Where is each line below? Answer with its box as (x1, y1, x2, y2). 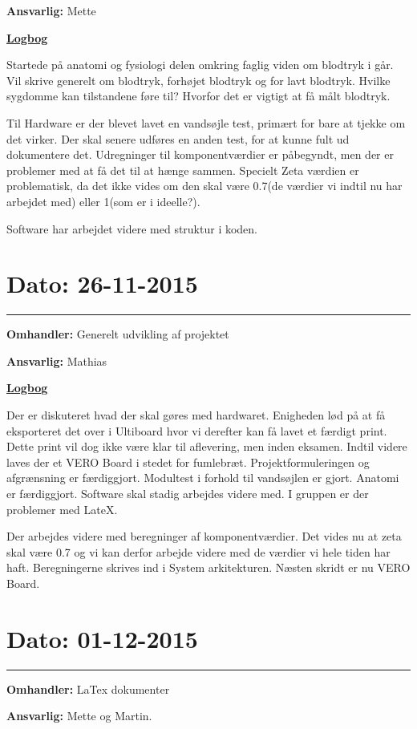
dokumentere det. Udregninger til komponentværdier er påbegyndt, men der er (6, 146, 394, 163)
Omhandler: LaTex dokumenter (6, 680, 170, 697)
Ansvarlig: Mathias (6, 352, 107, 369)
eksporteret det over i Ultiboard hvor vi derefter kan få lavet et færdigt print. (6, 422, 387, 439)
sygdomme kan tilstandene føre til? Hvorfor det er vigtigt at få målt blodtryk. (6, 87, 391, 104)
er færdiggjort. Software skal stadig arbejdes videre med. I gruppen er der (6, 485, 369, 501)
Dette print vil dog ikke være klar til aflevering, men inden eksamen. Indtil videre (6, 438, 407, 455)
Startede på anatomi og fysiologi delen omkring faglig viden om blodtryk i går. (6, 56, 394, 73)
